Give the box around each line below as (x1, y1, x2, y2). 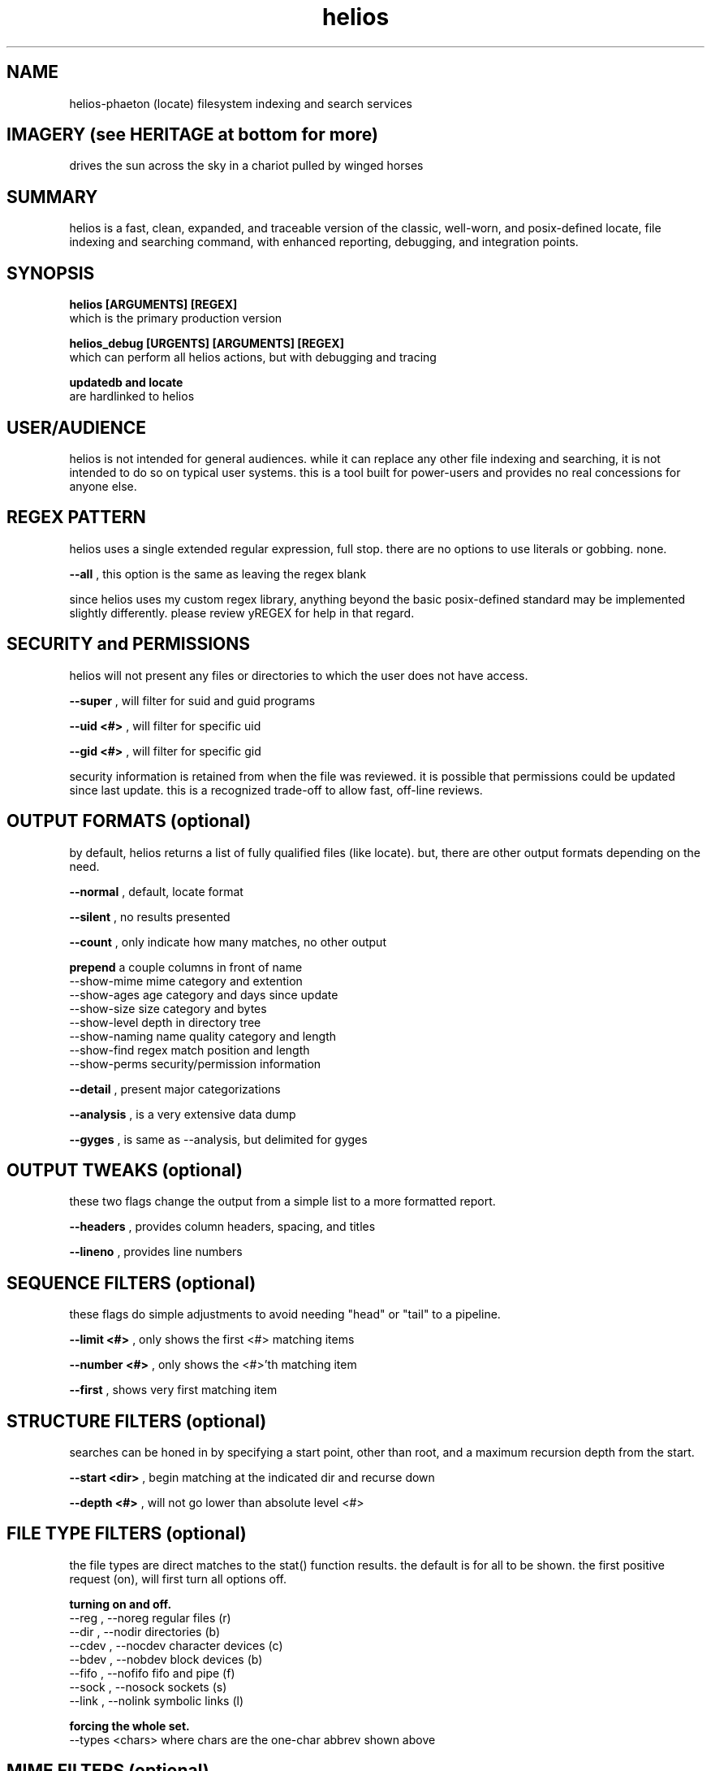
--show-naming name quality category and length (69, 1028, 336, 1043)
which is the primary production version (69, 311, 282, 326)
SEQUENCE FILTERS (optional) (6, 1272, 256, 1293)
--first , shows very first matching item (69, 1383, 278, 1397)
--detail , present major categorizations (69, 1081, 281, 1096)
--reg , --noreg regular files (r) (69, 1610, 231, 1625)
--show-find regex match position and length (69, 1042, 310, 1057)
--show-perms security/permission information (69, 1056, 321, 1071)
